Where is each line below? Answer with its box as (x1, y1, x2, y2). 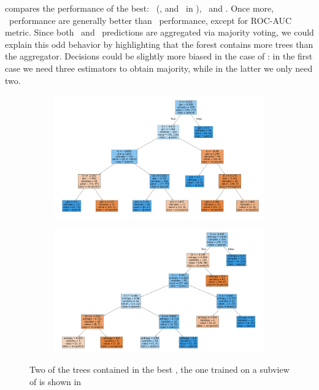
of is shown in (29, 375, 82, 388)
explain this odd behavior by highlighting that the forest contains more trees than (5, 37, 313, 50)
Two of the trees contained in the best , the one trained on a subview (29, 363, 290, 376)
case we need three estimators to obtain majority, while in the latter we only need (5, 61, 313, 74)
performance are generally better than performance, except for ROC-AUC (9, 13, 292, 26)
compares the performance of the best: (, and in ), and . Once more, (5, 2, 274, 14)
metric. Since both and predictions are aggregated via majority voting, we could (5, 26, 314, 39)
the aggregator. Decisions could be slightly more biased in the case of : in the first (5, 50, 313, 63)
